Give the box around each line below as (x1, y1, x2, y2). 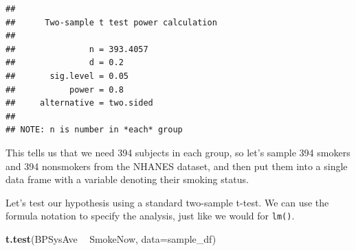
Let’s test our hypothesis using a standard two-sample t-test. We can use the (5, 195, 329, 209)
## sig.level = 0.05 (5, 71, 129, 81)
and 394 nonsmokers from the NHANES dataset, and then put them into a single (5, 158, 348, 173)
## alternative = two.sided (5, 98, 153, 108)
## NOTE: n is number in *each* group (5, 125, 183, 135)
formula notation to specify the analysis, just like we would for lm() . (5, 208, 295, 223)
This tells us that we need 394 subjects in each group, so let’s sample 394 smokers (5, 145, 351, 159)
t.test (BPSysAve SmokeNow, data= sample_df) (5, 231, 216, 246)
